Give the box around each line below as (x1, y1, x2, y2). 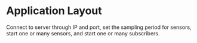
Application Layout (6, 4, 103, 18)
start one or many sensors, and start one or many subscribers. (6, 29, 160, 37)
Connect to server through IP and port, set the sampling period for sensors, (6, 24, 192, 31)
